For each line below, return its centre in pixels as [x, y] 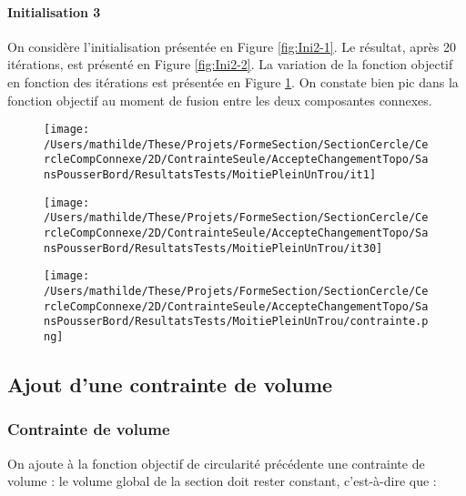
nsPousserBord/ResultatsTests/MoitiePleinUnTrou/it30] [213, 248]
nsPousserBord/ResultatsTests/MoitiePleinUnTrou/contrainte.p [236, 322]
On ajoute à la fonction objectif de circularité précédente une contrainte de [216, 463]
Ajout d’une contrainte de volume [170, 385]
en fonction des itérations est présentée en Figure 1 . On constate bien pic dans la [233, 81]
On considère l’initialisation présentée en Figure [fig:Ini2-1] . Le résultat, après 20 [232, 46]
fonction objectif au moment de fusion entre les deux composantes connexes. [220, 100]
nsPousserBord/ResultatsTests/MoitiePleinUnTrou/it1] [210, 175]
